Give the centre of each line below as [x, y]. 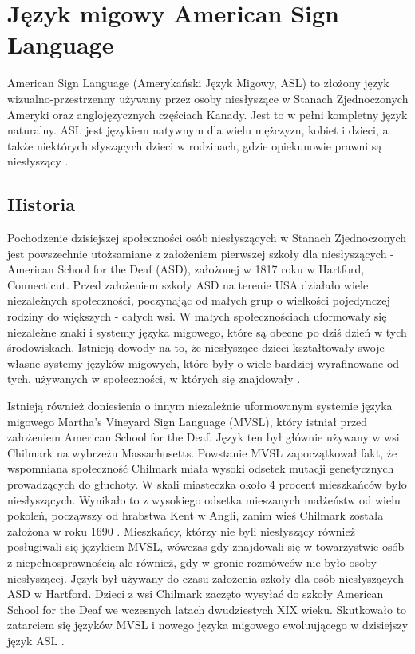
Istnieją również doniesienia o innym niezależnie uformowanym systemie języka [200, 406]
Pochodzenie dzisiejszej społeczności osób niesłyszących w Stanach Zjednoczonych [207, 238]
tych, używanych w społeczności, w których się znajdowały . [154, 379]
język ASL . [36, 640]
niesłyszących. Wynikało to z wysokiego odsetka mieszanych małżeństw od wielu [204, 499]
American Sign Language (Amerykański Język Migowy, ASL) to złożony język [198, 83]
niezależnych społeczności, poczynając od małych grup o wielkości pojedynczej [199, 300]
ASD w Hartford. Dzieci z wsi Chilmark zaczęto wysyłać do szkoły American [196, 594]
